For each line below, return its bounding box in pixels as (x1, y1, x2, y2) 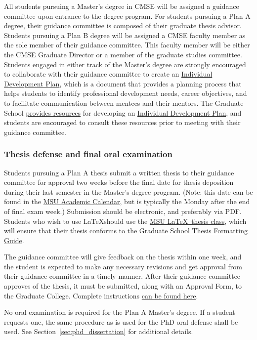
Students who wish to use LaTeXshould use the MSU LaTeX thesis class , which (4, 215, 247, 226)
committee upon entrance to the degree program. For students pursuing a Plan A (4, 10, 251, 21)
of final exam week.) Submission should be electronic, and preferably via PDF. (4, 206, 242, 216)
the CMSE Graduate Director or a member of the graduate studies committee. (4, 49, 242, 59)
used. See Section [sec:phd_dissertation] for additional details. (4, 326, 193, 337)
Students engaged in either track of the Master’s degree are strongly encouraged (4, 59, 246, 69)
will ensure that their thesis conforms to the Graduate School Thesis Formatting (4, 225, 248, 236)
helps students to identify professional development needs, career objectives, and (4, 88, 247, 98)
